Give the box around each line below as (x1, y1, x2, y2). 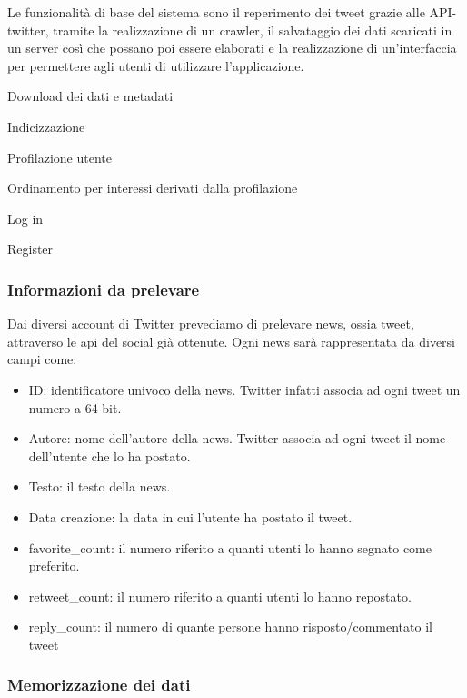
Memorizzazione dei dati (7, 673, 191, 696)
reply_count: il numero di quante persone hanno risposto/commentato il (28, 617, 432, 636)
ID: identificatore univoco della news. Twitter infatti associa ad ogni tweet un (28, 379, 461, 399)
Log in (7, 208, 44, 228)
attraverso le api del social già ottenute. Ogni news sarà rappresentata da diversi (7, 331, 456, 350)
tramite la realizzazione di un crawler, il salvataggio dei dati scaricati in (53, 20, 452, 39)
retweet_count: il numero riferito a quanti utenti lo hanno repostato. (28, 586, 412, 605)
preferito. (28, 556, 80, 575)
